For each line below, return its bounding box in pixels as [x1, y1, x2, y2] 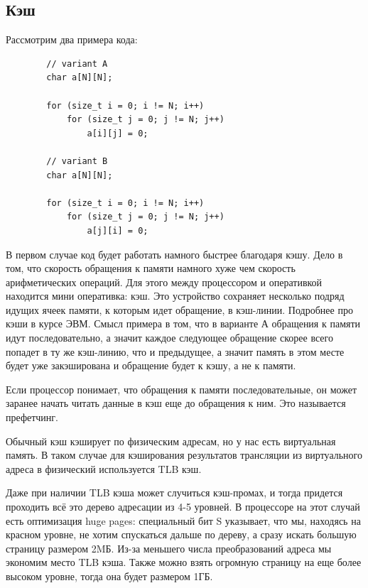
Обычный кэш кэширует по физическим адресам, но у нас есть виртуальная [6, 433, 336, 448]
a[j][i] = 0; [87, 225, 148, 236]
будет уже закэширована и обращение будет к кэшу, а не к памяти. [6, 358, 296, 373]
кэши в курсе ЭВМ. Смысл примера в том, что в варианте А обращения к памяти [6, 316, 361, 331]
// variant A [46, 58, 108, 69]
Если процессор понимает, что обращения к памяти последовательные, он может [6, 381, 357, 396]
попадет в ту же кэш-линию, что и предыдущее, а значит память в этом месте [6, 344, 345, 359]
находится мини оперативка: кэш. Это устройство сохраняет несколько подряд [6, 288, 345, 303]
